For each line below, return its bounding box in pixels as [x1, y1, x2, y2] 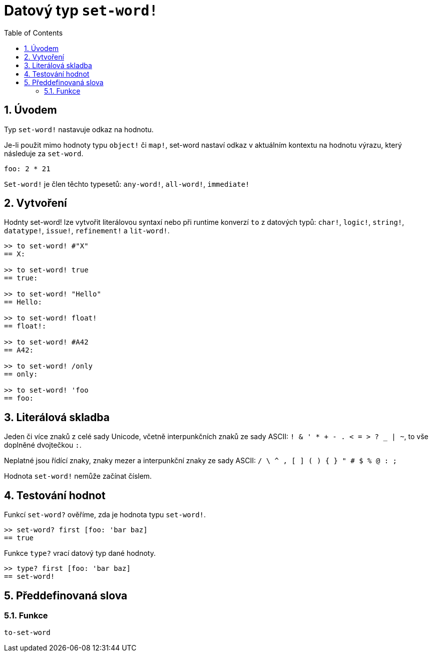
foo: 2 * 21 [4, 164, 51, 173]
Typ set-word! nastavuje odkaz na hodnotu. [4, 125, 154, 134]
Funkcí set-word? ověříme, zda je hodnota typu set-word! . [4, 510, 206, 519]
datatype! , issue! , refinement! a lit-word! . [4, 226, 170, 235]
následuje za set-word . [4, 149, 84, 158]
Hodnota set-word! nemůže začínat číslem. [4, 472, 152, 481]
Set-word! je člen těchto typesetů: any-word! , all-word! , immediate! [4, 179, 250, 188]
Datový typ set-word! [4, 2, 158, 19]
